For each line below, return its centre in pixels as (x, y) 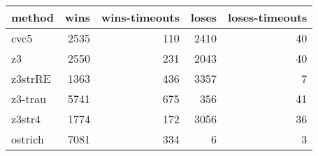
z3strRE (31, 78)
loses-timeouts (268, 17)
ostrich (28, 139)
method (33, 17)
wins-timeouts (140, 17)
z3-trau (29, 99)
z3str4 (26, 119)
